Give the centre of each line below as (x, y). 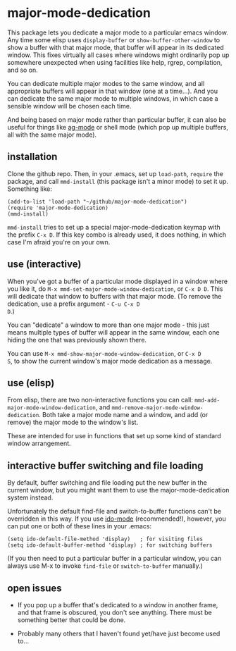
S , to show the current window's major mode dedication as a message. (110, 361)
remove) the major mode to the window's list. (73, 422)
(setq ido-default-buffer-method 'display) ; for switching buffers (110, 545)
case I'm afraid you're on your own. (59, 242)
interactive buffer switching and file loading (105, 465)
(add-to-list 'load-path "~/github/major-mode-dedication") (98, 201)
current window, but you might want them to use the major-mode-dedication (118, 490)
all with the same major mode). (52, 135)
